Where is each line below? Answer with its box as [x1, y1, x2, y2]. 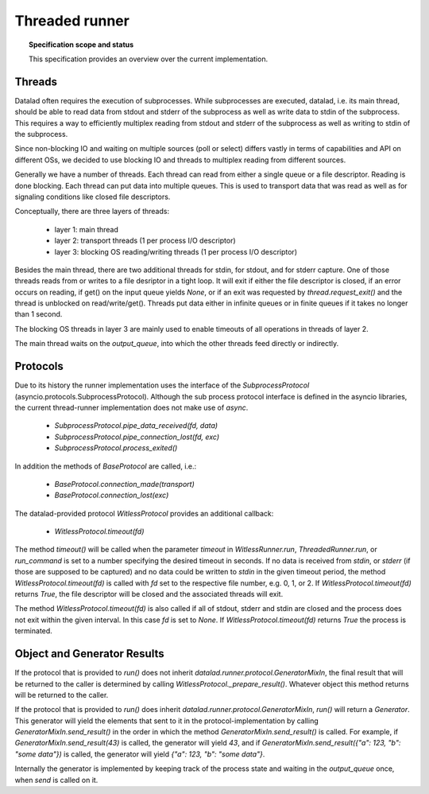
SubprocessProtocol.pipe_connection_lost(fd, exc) [54, 432, 220, 442]
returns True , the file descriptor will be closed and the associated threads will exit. [14, 590, 284, 599]
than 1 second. [14, 309, 63, 319]
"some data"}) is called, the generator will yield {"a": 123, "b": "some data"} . [14, 749, 265, 759]
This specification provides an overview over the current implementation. [29, 54, 269, 64]
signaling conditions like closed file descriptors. [14, 192, 171, 201]
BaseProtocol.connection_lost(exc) [54, 490, 169, 500]
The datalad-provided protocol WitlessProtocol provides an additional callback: [14, 508, 274, 518]
